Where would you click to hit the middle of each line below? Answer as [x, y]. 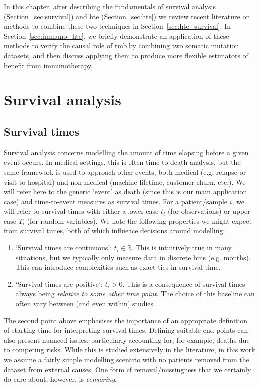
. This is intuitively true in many [182, 247]
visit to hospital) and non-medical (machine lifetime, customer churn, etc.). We [125, 182]
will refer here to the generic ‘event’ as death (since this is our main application [126, 192]
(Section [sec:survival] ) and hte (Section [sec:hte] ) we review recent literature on [127, 16]
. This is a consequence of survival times [184, 283]
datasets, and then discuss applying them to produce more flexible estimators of [126, 55]
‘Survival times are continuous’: [64, 247]
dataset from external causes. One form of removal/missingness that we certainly [128, 369]
